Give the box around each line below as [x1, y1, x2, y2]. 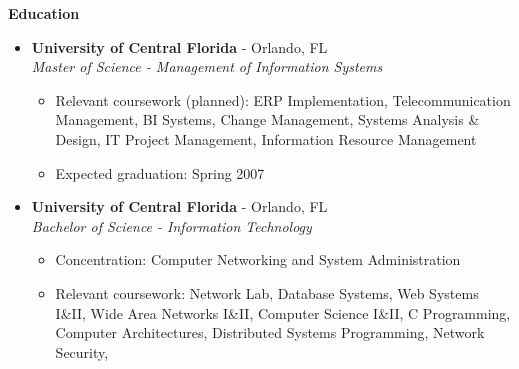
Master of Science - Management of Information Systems [31, 56, 383, 77]
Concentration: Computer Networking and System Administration [55, 249, 461, 270]
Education [8, 3, 80, 23]
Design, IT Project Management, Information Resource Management [55, 128, 477, 149]
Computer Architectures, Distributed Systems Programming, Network [55, 322, 485, 343]
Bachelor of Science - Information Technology [31, 215, 312, 236]
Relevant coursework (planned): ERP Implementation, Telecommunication [55, 89, 511, 110]
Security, [55, 341, 109, 362]
